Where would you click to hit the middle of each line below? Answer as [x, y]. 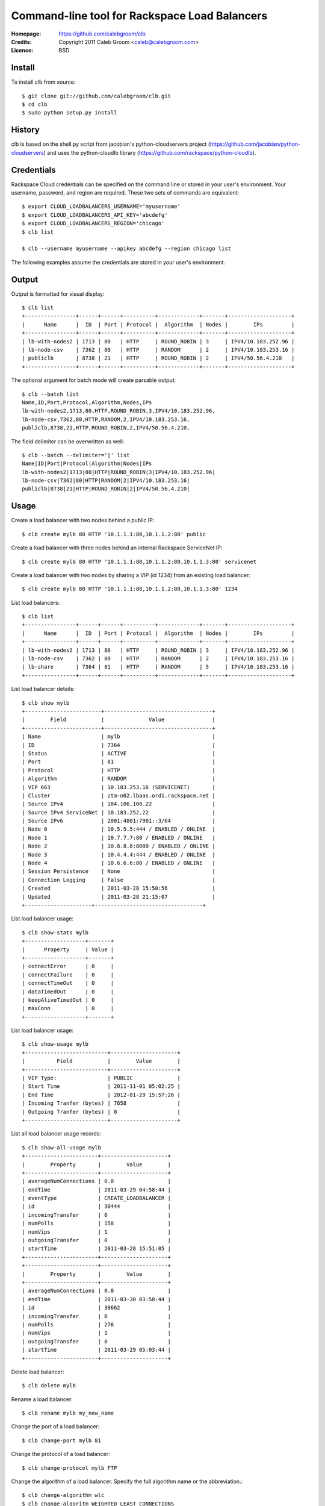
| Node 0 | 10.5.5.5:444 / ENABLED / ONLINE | [119, 829]
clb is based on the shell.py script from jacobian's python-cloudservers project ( [111, 144]
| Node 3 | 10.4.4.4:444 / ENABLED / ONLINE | [119, 855]
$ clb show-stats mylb [55, 933]
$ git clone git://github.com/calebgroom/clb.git [97, 96]
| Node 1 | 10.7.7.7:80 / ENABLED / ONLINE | [119, 838]
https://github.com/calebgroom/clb [102, 34]
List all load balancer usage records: [56, 1134]
